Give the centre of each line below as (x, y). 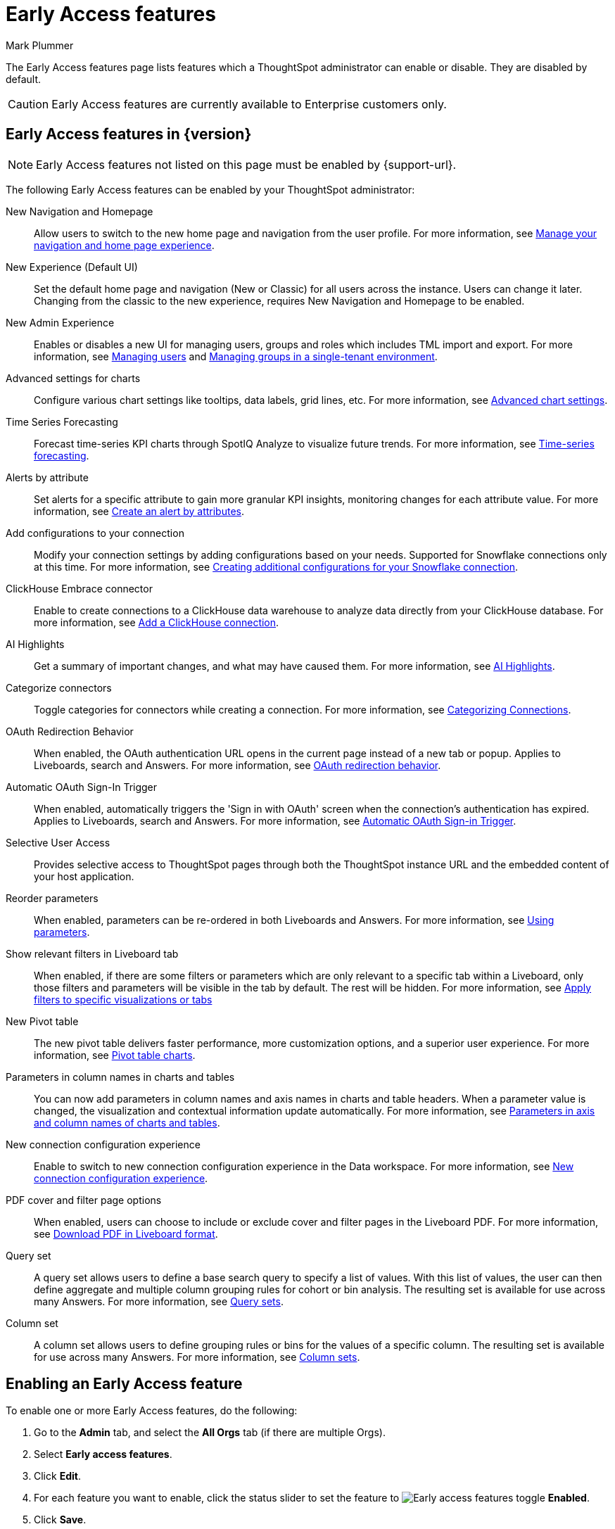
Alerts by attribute (47, 477)
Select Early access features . (103, 1454)
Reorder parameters (52, 898)
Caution (28, 104)
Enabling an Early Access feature (124, 1384)
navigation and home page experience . (124, 245)
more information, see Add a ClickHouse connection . (157, 622)
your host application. (84, 876)
